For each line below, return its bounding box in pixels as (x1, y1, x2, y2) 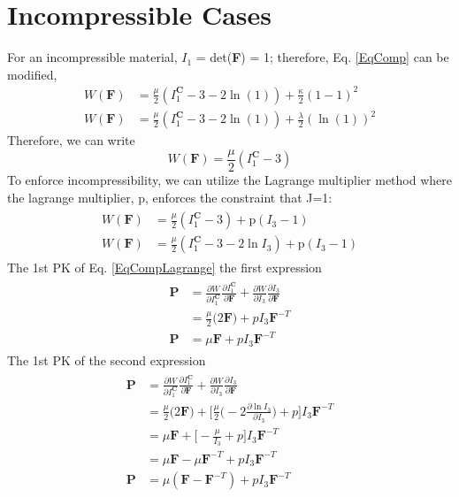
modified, (7, 65, 57, 83)
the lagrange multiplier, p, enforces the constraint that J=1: (7, 187, 333, 206)
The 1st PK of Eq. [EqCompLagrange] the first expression (7, 258, 322, 277)
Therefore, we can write (7, 131, 135, 149)
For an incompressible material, (7, 48, 178, 66)
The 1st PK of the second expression (7, 350, 206, 369)
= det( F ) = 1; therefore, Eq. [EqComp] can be (195, 48, 449, 66)
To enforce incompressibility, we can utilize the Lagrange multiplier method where (7, 171, 452, 189)
